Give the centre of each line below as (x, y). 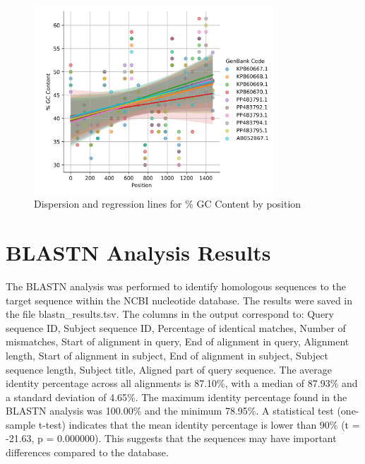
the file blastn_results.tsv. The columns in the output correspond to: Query (170, 314)
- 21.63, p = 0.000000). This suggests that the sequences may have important (171, 438)
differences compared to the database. (87, 452)
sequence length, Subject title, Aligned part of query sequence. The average (169, 369)
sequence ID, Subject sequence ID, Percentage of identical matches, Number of (176, 327)
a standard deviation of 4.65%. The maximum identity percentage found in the (176, 397)
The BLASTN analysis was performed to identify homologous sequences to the (176, 286)
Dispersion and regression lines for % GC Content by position (168, 204)
